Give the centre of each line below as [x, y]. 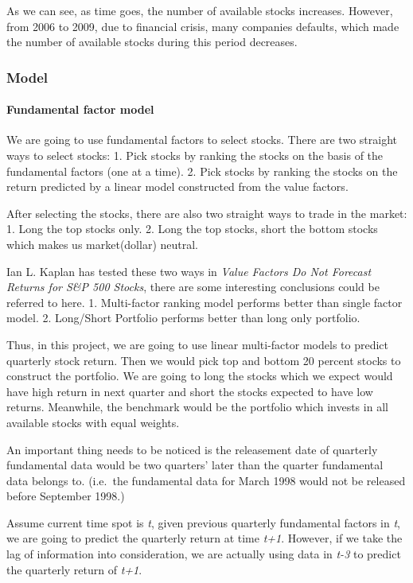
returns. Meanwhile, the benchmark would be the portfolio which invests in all [197, 407]
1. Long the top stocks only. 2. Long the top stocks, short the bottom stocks [192, 229]
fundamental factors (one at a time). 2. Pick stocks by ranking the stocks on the [202, 171]
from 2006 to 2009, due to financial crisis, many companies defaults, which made [203, 26]
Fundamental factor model [80, 109]
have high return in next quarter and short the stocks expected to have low [190, 391]
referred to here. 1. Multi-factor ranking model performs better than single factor [205, 302]
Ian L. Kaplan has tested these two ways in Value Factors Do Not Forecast [189, 271]
